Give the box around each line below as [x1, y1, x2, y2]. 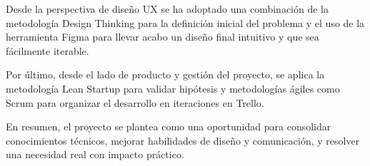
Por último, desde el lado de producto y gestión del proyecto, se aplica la [6, 67, 325, 82]
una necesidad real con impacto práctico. [6, 147, 184, 162]
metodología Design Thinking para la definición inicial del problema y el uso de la [6, 15, 365, 30]
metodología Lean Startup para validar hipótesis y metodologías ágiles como [6, 81, 340, 95]
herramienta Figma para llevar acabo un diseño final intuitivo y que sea [6, 29, 319, 44]
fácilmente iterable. [6, 43, 89, 58]
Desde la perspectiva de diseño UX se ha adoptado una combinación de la [6, 1, 329, 16]
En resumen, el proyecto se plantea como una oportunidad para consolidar [6, 119, 331, 134]
